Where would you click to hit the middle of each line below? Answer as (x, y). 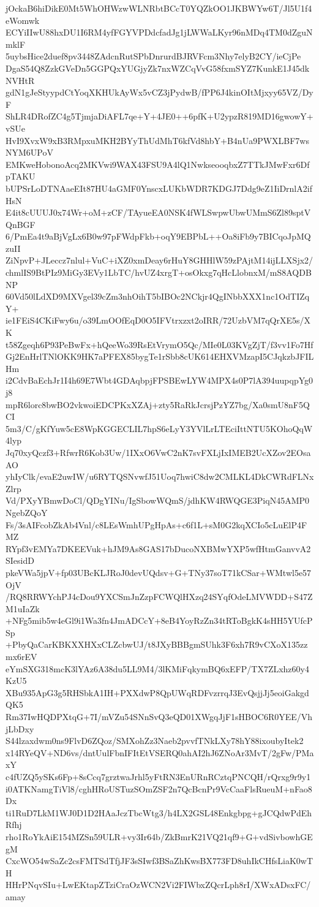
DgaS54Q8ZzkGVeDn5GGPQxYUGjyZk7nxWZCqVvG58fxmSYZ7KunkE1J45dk (158, 68)
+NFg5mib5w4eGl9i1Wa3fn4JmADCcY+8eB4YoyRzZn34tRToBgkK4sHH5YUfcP (159, 620)
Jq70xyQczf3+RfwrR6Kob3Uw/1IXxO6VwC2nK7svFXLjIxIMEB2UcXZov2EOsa (158, 452)
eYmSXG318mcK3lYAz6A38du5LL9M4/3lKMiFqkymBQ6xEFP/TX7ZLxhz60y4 (157, 668)
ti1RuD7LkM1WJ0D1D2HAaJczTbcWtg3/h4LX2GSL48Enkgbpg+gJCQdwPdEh (159, 812)
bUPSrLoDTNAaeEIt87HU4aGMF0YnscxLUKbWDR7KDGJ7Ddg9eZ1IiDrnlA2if (159, 188)
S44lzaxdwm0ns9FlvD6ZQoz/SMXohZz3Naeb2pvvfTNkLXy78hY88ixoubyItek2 (155, 741)
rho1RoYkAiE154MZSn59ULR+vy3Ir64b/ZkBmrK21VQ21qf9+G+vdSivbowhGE (159, 836)
